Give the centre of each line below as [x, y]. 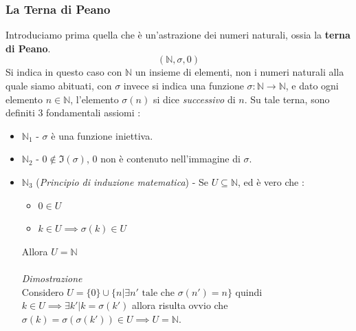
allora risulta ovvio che [180, 305]
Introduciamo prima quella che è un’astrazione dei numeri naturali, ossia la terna [178, 35]
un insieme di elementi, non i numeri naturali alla [240, 72]
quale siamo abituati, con [59, 85]
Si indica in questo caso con [64, 72]
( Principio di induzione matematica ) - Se [122, 181]
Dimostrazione [52, 278]
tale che [158, 293]
